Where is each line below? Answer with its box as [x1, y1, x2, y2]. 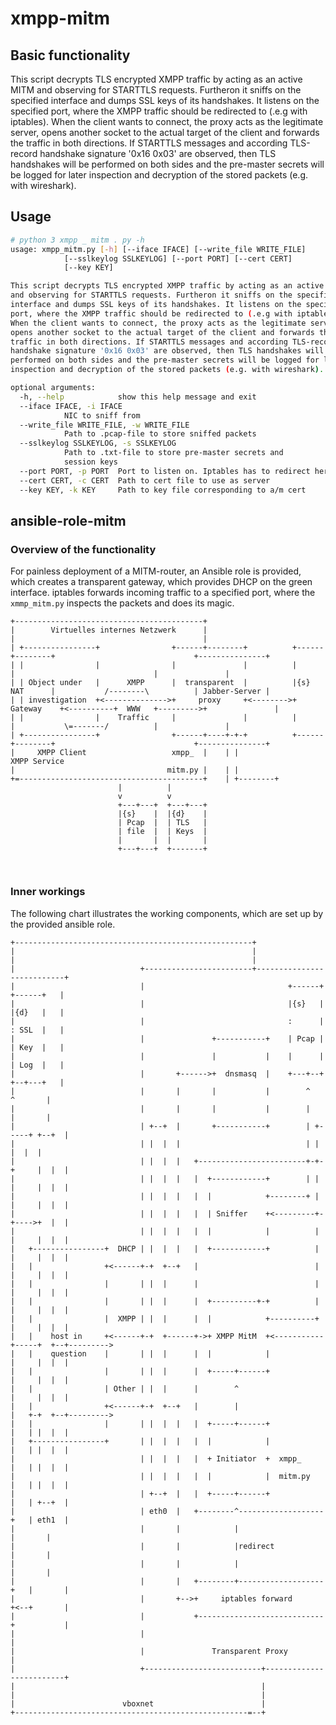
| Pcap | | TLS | [117, 818, 208, 828]
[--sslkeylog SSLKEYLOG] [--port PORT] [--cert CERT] [63, 253, 293, 264]
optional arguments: [10, 383, 97, 393]
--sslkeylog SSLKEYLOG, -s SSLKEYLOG [19, 438, 177, 449]
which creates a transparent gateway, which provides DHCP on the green [10, 576, 313, 588]
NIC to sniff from [63, 410, 141, 421]
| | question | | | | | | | [10, 1348, 271, 1359]
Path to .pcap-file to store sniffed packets [63, 429, 257, 439]
